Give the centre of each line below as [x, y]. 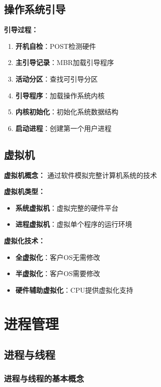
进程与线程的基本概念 [44, 378]
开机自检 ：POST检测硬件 [56, 46]
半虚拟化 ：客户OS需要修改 [58, 273]
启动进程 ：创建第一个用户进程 [63, 128]
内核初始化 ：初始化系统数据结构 [67, 112]
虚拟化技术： [24, 240]
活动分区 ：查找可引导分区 [57, 78]
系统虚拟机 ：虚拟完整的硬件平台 [67, 207]
